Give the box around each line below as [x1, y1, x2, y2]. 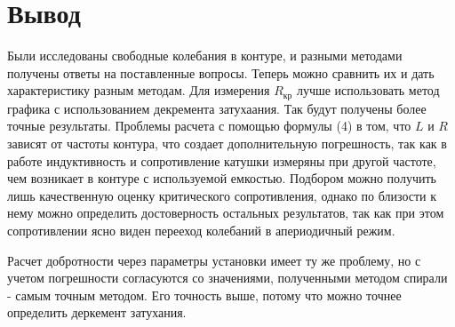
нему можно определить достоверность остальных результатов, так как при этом [7, 203, 444, 222]
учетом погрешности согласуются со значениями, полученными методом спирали [7, 268, 448, 287]
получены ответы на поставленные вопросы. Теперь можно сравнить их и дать [7, 63, 435, 82]
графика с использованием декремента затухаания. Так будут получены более [7, 99, 427, 117]
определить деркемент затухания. [7, 303, 187, 322]
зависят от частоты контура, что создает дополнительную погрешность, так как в [7, 133, 447, 152]
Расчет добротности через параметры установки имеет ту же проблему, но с [7, 251, 421, 269]
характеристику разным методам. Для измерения [7, 81, 270, 100]
